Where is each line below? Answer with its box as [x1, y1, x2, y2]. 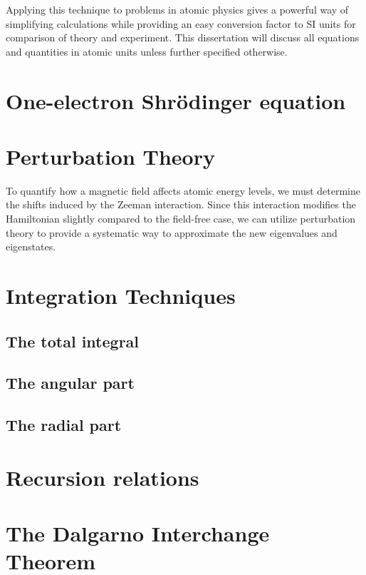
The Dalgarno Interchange [6, 519, 270, 548]
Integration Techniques [6, 281, 236, 310]
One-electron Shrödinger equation [6, 86, 346, 115]
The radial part [6, 414, 122, 436]
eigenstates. [6, 239, 56, 254]
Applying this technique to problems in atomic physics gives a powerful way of [6, 2, 349, 16]
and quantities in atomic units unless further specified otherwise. [6, 44, 288, 58]
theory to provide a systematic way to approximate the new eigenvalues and [6, 225, 338, 240]
